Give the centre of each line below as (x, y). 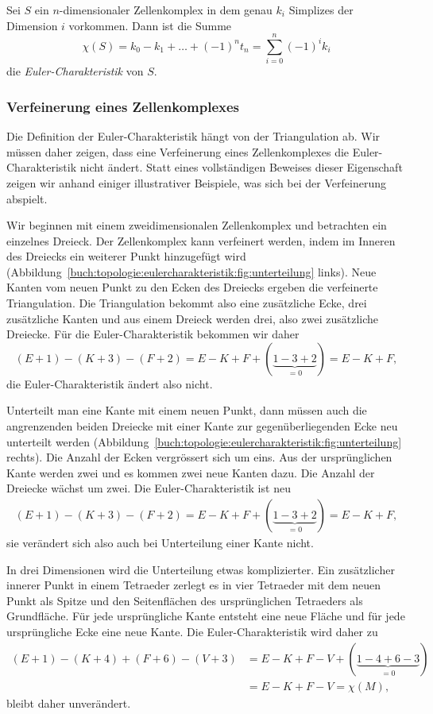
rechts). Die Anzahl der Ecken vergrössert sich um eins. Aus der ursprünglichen (199, 457)
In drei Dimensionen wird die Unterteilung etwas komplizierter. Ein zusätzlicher (201, 569)
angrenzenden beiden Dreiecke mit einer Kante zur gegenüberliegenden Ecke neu (202, 426)
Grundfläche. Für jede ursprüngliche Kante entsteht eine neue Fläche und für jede (206, 616)
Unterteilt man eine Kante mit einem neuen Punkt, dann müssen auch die (187, 410)
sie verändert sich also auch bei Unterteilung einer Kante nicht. (160, 543)
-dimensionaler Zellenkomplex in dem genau (166, 10)
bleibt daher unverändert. (69, 702)
